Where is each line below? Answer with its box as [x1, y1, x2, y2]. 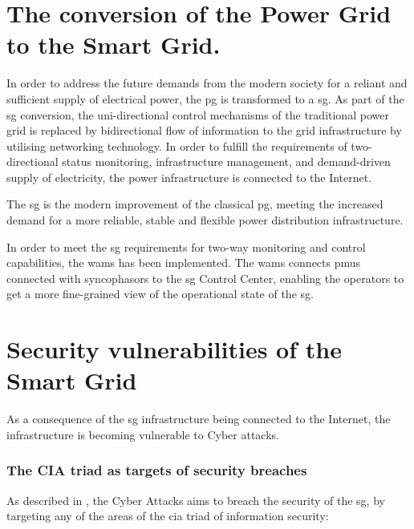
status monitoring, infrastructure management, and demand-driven [62, 153, 391, 170]
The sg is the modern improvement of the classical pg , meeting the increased [6, 196, 384, 212]
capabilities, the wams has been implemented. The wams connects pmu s [6, 254, 361, 271]
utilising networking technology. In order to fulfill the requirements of [6, 137, 347, 154]
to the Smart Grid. [6, 28, 221, 61]
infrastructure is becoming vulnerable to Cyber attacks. [6, 426, 279, 442]
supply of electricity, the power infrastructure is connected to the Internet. [6, 168, 372, 185]
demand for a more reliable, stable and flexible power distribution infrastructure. [6, 212, 404, 228]
